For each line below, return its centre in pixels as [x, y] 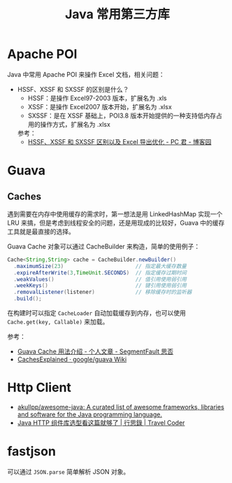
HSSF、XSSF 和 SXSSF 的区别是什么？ [73, 89]
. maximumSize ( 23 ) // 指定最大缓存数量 [100, 266]
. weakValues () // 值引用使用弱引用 [100, 279]
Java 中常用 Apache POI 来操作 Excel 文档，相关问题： [86, 74]
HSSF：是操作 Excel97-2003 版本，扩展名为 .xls [97, 98]
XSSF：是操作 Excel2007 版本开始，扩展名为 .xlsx [100, 106]
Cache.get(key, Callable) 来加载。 [58, 322]
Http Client [39, 387]
